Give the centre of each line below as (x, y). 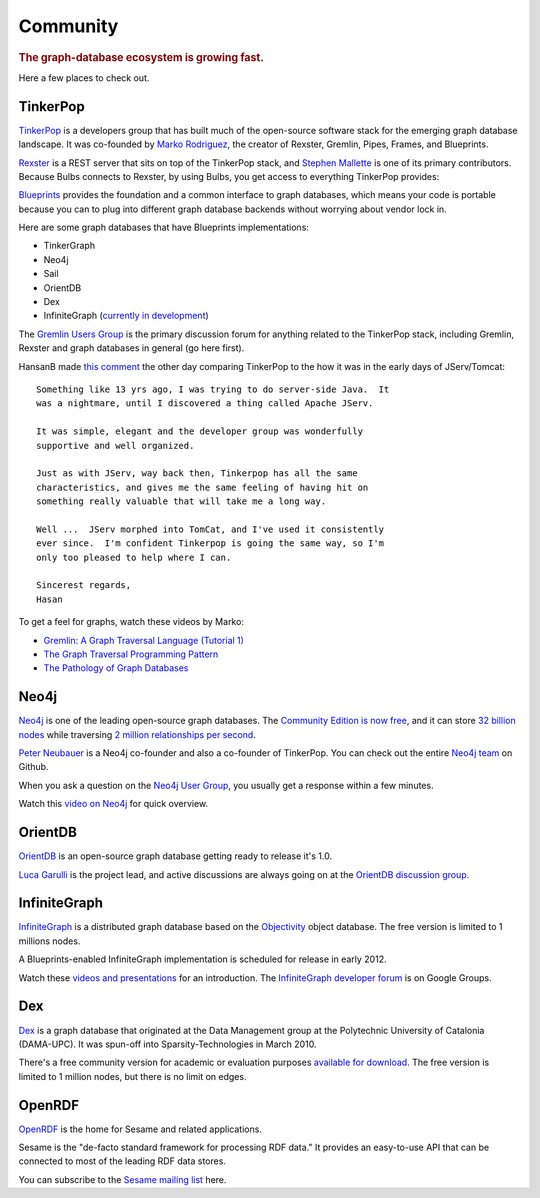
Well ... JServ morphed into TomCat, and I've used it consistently (210, 529)
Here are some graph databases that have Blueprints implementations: (164, 227)
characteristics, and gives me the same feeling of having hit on (202, 487)
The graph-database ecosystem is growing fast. (141, 57)
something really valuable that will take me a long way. (181, 501)
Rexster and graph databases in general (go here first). (131, 348)
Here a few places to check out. (84, 77)
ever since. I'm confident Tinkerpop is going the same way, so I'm (210, 543)
